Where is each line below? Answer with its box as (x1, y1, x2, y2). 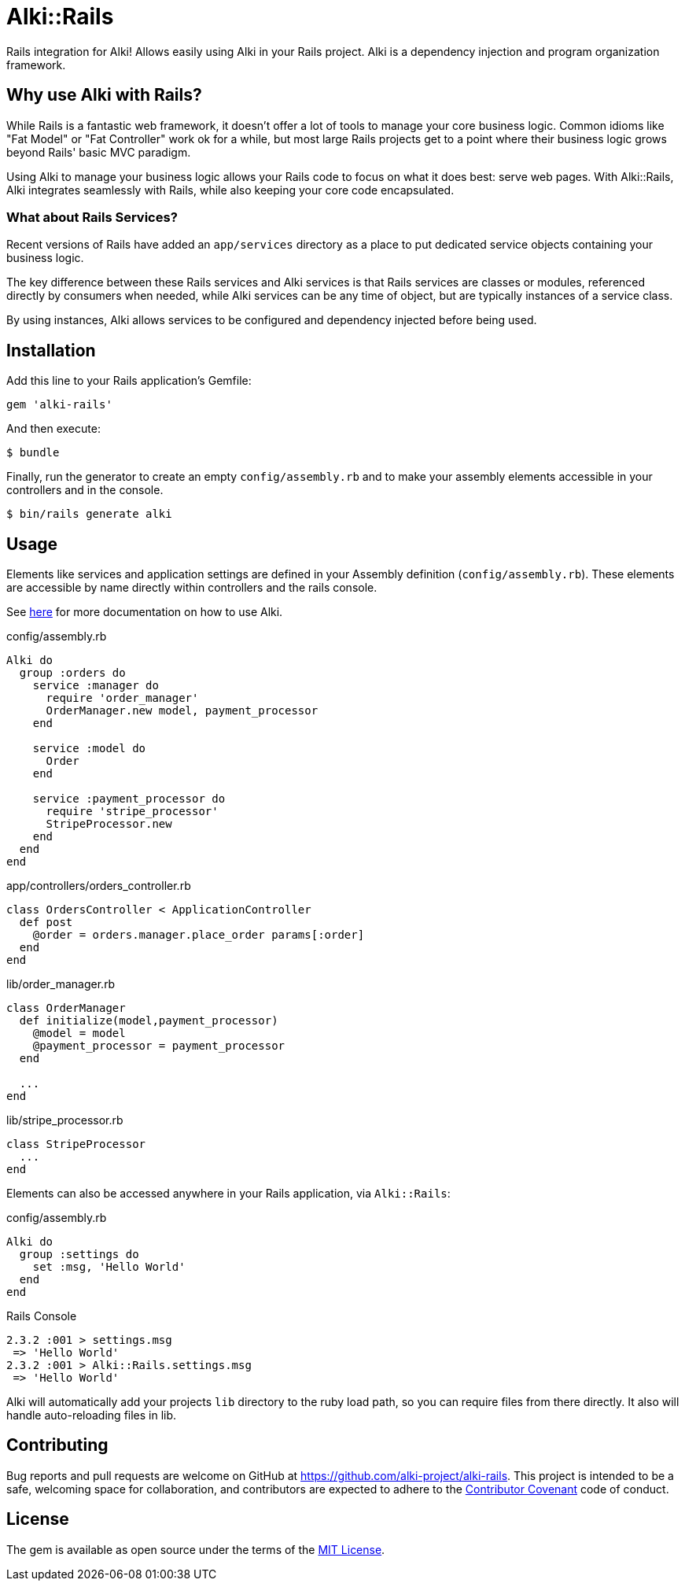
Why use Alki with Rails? (6, 85, 202, 105)
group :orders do (19, 666, 126, 680)
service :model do (32, 742, 146, 755)
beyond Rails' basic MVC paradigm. (6, 145, 191, 159)
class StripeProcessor (6, 1138, 146, 1151)
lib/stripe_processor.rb (6, 1113, 123, 1128)
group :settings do (19, 1248, 139, 1261)
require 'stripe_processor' (46, 805, 219, 818)
